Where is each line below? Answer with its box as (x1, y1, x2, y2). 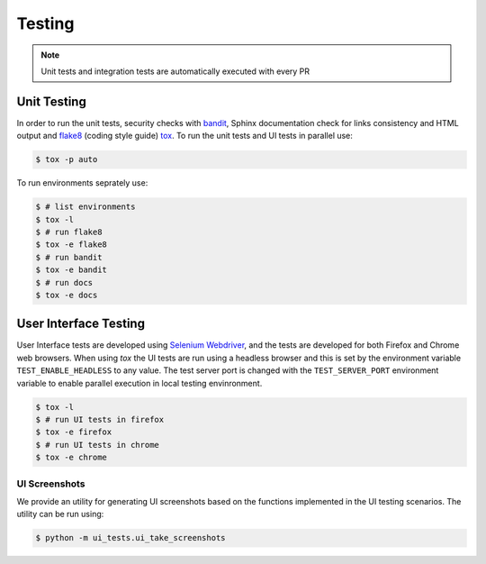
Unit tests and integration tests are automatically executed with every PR (40, 66, 310, 77)
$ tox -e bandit (35, 265, 108, 275)
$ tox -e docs (35, 289, 98, 300)
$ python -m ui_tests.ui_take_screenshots (35, 532, 226, 543)
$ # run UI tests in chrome (35, 440, 159, 450)
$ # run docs (35, 277, 94, 287)
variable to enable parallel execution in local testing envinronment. (16, 378, 263, 388)
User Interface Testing (16, 316, 146, 332)
